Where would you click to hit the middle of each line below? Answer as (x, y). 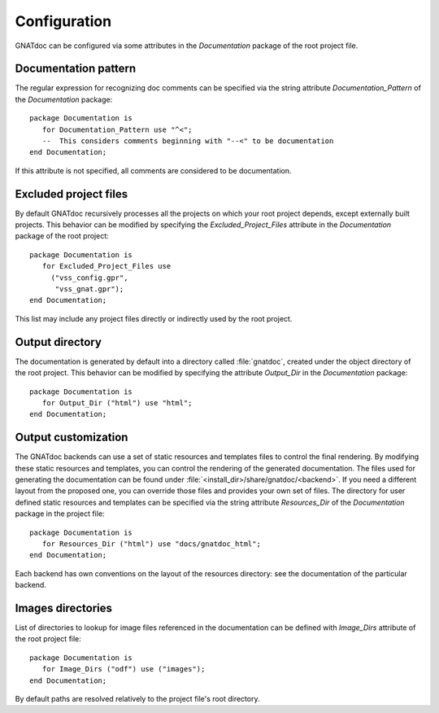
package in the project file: (60, 514)
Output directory (58, 342)
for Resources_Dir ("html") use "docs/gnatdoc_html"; (152, 544)
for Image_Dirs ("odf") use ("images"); (124, 669)
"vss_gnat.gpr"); (89, 289)
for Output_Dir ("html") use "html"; (117, 402)
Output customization (72, 437)
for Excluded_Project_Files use (106, 266)
